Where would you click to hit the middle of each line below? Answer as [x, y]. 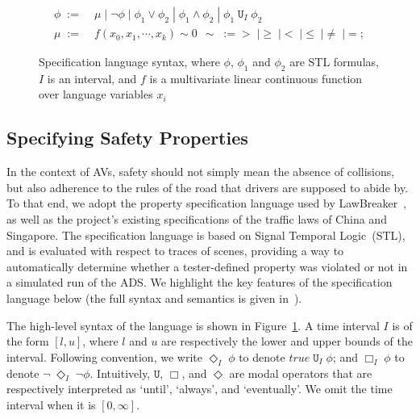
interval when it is [51, 404]
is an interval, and [92, 78]
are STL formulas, [334, 62]
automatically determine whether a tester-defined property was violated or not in [207, 266]
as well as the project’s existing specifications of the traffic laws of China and [197, 219]
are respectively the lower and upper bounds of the [287, 341]
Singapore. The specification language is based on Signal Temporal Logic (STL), [206, 235]
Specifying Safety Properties [127, 138]
